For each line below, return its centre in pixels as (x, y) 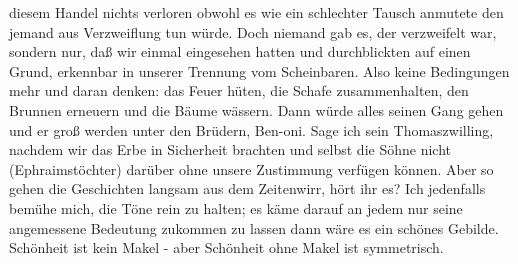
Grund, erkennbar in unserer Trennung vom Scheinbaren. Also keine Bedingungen (259, 70)
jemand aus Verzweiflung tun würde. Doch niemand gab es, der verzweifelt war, (253, 31)
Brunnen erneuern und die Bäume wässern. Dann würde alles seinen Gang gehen (256, 109)
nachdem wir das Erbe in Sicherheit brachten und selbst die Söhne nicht (230, 149)
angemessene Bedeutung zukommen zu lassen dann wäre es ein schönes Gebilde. (254, 227)
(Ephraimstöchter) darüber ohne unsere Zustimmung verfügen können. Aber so (251, 168)
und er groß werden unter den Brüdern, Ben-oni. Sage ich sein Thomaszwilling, (251, 129)
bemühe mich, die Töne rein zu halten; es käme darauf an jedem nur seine (236, 207)
